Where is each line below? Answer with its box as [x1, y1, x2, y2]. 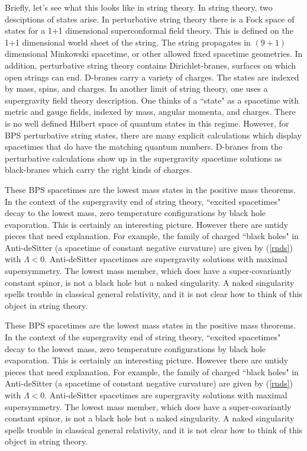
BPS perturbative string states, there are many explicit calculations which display [5, 128, 302, 141]
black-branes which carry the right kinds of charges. [5, 163, 192, 176]
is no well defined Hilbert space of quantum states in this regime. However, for [5, 117, 289, 129]
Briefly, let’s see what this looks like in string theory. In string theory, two [5, 1, 273, 13]
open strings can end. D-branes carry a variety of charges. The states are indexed [5, 70, 299, 83]
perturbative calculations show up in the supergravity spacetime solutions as [5, 152, 282, 164]
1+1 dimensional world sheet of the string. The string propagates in [5, 36, 251, 48]
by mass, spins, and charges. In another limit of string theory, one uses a [5, 82, 268, 95]
